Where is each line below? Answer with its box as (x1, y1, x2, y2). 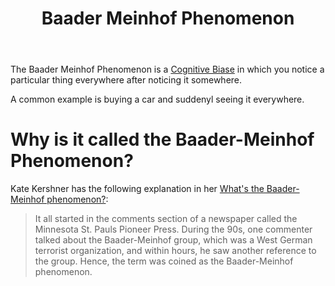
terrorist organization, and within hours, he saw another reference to (34, 245, 317, 257)
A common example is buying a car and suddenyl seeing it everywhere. (10, 93, 305, 106)
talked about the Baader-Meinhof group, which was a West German (34, 234, 313, 246)
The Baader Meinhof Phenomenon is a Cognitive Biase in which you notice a (10, 63, 325, 76)
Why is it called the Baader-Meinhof (10, 128, 315, 151)
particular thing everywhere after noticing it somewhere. (10, 74, 243, 86)
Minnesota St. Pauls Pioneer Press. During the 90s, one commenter (34, 223, 313, 236)
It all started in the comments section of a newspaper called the (34, 213, 298, 225)
